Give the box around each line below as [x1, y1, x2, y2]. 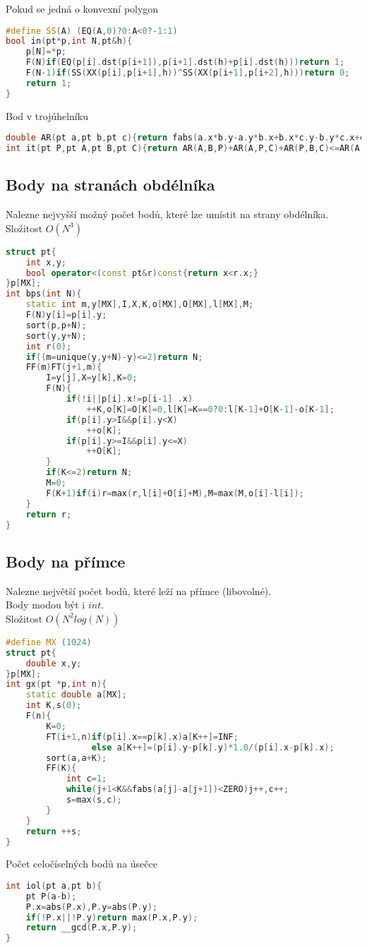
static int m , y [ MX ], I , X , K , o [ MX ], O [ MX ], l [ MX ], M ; [25, 299, 254, 310]
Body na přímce [6, 550, 126, 572]
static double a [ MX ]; [25, 690, 127, 700]
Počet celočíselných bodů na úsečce [6, 856, 157, 871]
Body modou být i [6, 597, 85, 612]
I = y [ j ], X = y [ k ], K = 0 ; [46, 373, 138, 383]
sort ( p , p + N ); [25, 320, 87, 330]
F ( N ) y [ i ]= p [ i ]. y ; [25, 310, 107, 320]
